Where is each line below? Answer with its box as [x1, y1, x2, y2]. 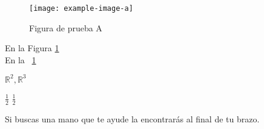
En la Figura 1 [5, 42, 59, 54]
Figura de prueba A [29, 21, 102, 34]
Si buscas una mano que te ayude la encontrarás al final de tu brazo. [5, 112, 260, 125]
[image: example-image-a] [29, 4, 133, 13]
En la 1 [5, 53, 36, 66]
